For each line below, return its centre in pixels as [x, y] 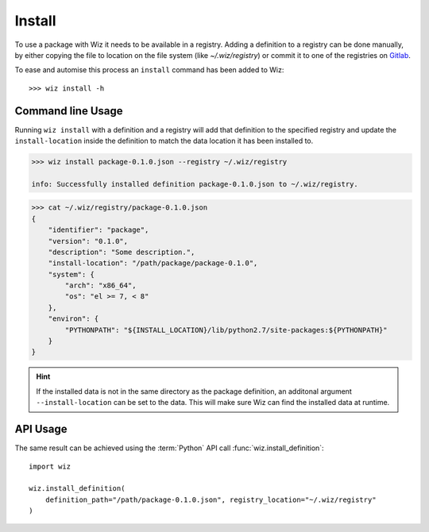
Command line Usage [69, 111]
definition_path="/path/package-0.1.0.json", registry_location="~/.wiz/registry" [211, 499]
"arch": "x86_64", [100, 285]
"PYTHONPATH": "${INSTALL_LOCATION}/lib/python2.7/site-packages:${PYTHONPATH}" [226, 330]
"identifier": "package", [99, 230]
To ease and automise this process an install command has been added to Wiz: [149, 70]
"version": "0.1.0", [88, 241]
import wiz [50, 466]
